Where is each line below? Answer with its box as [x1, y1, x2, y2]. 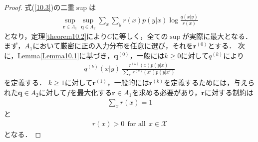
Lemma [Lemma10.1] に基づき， [17, 50, 114, 60]
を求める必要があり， [132, 87, 202, 97]
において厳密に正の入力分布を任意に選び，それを [32, 40, 194, 51]
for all [127, 120, 146, 128]
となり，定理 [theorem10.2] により [4, 30, 107, 41]
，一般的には [107, 77, 149, 88]
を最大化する [70, 87, 112, 97]
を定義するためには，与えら [164, 77, 255, 88]
